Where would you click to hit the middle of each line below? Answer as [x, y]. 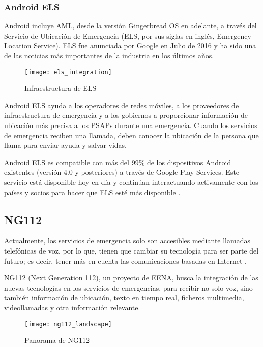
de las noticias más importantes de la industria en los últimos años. [109, 55]
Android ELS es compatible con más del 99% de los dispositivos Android [118, 162]
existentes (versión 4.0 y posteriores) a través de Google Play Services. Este [122, 172]
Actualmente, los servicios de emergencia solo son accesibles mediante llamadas [127, 241]
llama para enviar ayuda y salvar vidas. [66, 145]
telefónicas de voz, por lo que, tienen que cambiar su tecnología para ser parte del [131, 250]
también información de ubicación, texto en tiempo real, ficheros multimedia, [124, 297]
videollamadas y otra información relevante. [72, 307]
